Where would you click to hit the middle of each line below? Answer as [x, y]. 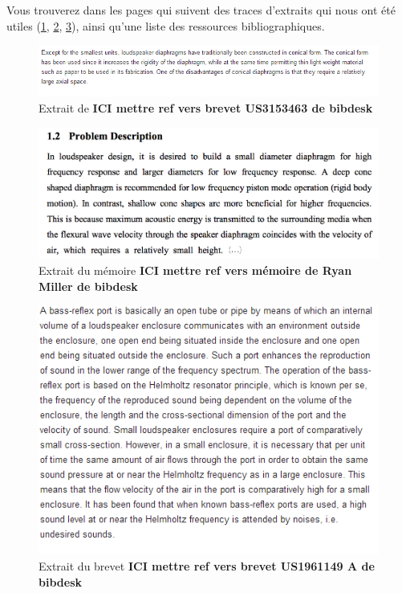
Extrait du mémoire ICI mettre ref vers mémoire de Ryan [195, 270]
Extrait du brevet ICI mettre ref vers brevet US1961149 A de [207, 565]
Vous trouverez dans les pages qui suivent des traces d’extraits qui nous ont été [201, 10]
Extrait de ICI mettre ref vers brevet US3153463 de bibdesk [206, 108]
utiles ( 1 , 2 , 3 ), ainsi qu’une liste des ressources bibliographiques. [166, 25]
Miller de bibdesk [88, 286]
